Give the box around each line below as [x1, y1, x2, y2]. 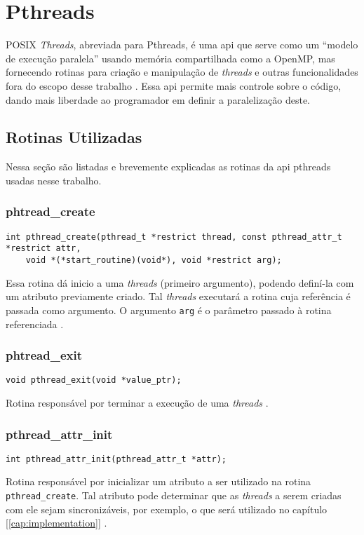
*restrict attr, [6, 243, 81, 254]
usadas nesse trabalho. [6, 172, 102, 187]
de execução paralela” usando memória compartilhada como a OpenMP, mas [6, 50, 335, 65]
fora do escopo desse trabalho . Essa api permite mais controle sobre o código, [6, 78, 342, 93]
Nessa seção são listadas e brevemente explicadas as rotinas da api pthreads [6, 159, 331, 174]
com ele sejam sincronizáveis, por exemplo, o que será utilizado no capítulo [6, 501, 328, 516]
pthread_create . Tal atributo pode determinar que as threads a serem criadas [6, 488, 342, 503]
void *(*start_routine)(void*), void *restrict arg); [25, 255, 282, 266]
